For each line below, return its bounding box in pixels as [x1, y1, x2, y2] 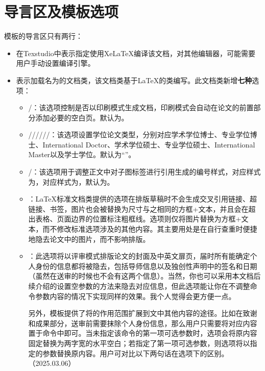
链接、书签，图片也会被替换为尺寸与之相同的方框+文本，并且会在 [28, 203, 249, 214]
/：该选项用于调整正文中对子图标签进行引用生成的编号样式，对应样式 [28, 166, 261, 177]
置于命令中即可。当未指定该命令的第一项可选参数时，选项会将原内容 [28, 328, 257, 338]
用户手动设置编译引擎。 [16, 58, 95, 68]
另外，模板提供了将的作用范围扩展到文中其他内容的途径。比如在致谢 [28, 308, 257, 318]
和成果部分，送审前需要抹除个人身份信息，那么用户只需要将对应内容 [28, 317, 257, 328]
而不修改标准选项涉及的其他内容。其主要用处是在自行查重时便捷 [42, 224, 257, 234]
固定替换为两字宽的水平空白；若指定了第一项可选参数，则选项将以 [28, 337, 250, 348]
